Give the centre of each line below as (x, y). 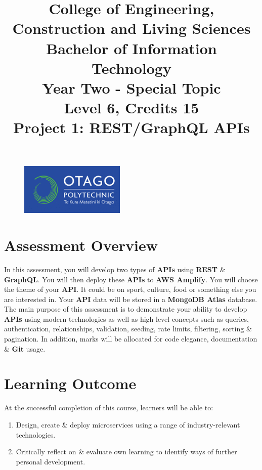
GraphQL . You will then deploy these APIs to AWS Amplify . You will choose (131, 279)
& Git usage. (25, 348)
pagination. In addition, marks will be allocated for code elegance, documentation (131, 339)
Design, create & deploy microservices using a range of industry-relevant (128, 424)
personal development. (51, 461)
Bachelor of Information (132, 48)
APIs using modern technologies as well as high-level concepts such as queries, (126, 318)
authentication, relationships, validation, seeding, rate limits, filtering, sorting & (128, 329)
